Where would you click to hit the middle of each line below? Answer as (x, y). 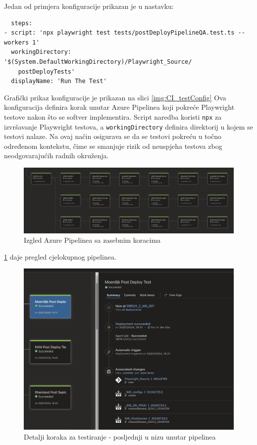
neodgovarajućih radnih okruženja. (56, 156)
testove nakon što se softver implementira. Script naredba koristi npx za (113, 116)
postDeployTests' (47, 71)
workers (17, 42)
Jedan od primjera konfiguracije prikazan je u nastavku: (89, 6)
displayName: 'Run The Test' (59, 81)
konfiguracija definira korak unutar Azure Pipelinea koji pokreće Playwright (119, 107)
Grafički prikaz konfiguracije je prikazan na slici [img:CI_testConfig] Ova (115, 97)
